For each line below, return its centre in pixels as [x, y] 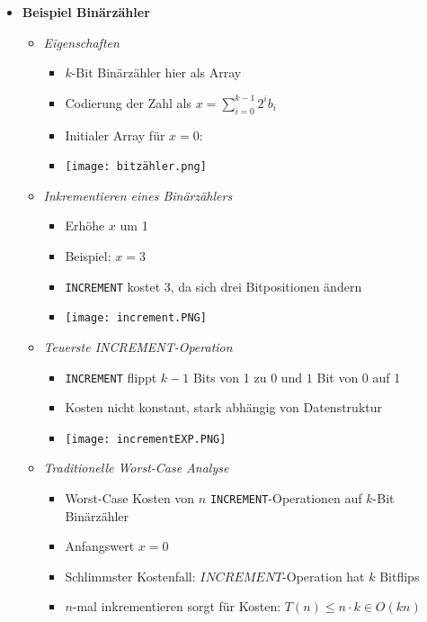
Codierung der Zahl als [128, 102]
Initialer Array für [115, 135]
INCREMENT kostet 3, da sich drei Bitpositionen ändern [213, 286]
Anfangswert [100, 546]
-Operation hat [324, 576]
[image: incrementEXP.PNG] [146, 439]
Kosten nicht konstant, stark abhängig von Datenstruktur [223, 407]
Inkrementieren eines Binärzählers [138, 195]
